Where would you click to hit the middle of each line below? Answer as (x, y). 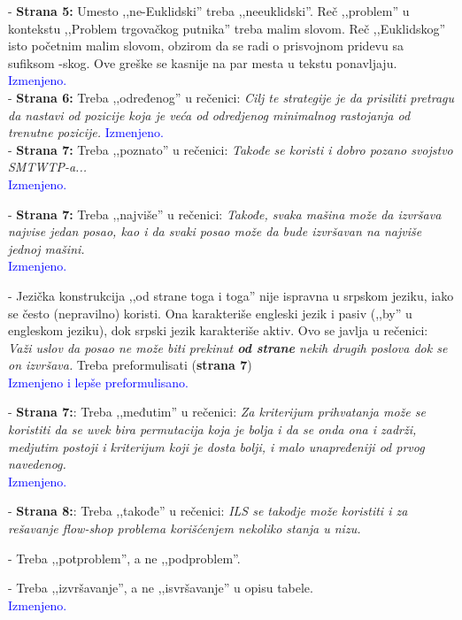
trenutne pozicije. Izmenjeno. (86, 132)
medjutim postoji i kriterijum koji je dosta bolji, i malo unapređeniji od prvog (216, 446)
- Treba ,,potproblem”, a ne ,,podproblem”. (124, 558)
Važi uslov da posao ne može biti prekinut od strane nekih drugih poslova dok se (228, 347)
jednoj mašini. (46, 248)
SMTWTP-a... (48, 167)
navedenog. (37, 464)
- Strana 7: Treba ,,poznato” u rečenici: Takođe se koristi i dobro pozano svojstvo (231, 149)
